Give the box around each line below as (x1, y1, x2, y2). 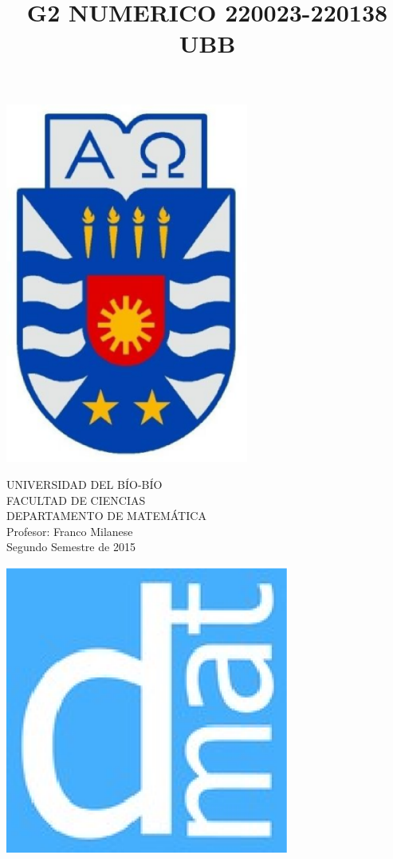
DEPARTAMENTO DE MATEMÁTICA (6, 507, 206, 524)
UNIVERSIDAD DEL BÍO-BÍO (6, 475, 163, 492)
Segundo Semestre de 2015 (6, 538, 136, 555)
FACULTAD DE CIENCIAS (6, 491, 146, 508)
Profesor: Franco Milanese (6, 522, 133, 539)
